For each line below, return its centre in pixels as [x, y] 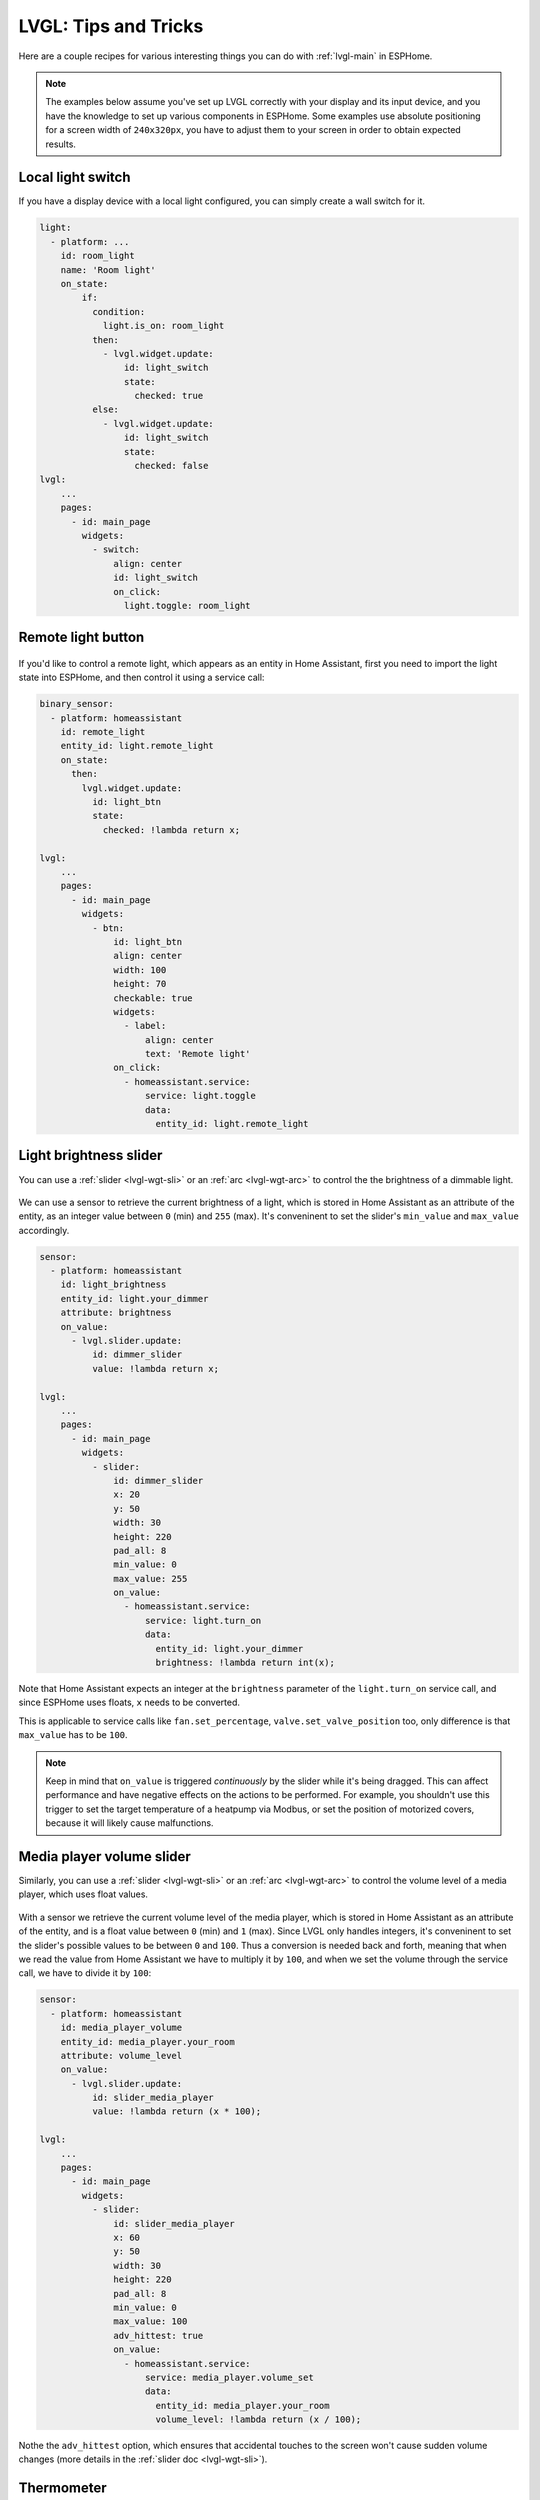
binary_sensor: [76, 704]
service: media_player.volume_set [229, 2377]
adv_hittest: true [158, 2335]
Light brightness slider [90, 1155]
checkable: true [153, 998]
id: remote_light [103, 732]
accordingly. [44, 1230]
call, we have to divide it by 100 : [85, 1973]
